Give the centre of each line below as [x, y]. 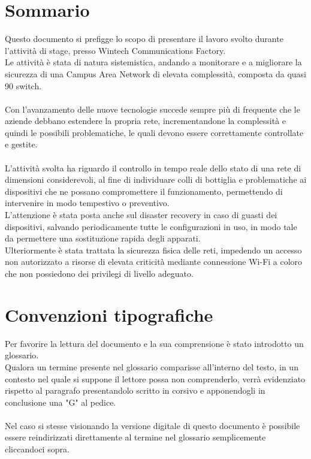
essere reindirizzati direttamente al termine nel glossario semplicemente [135, 437]
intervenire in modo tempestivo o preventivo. [87, 203]
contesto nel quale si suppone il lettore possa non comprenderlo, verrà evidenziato [155, 378]
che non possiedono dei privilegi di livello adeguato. [99, 273]
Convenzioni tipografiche [109, 314]
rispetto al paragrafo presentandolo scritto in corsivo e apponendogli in [135, 390]
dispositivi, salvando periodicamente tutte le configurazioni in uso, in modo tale [151, 226]
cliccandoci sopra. [37, 449]
